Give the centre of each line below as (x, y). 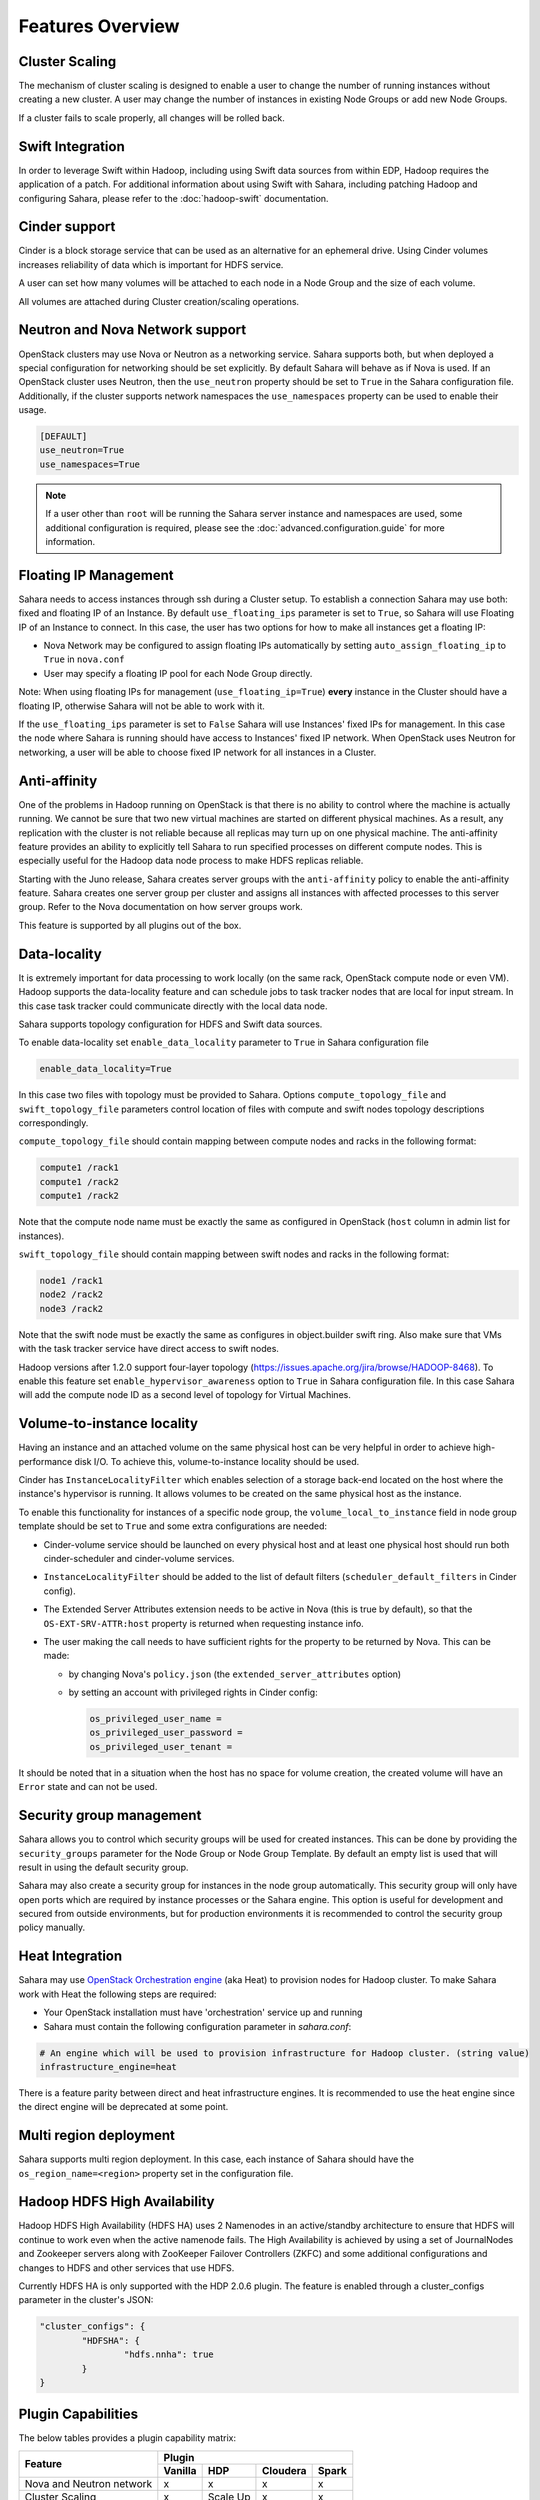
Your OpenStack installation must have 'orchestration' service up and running (203, 2012)
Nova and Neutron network (88, 2483)
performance (45, 1461)
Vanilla (180, 2470)
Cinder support (67, 226)
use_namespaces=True (89, 464)
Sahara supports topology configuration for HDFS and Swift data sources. (170, 1024)
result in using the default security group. (103, 1867)
